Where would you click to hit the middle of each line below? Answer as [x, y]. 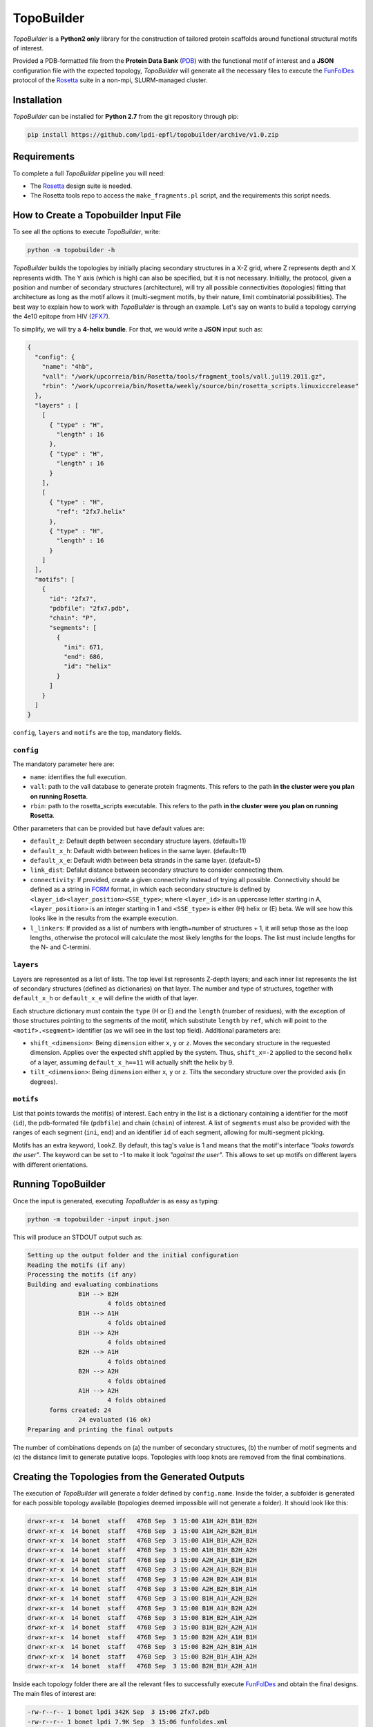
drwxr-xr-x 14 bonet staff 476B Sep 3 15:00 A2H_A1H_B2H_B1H [142, 1569]
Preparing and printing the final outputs [100, 1429]
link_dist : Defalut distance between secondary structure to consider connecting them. [157, 870]
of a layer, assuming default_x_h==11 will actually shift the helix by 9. [132, 1062]
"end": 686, [84, 657]
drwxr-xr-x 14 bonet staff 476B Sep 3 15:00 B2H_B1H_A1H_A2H [142, 1657]
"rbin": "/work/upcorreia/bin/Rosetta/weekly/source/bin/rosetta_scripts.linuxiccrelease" [200, 386]
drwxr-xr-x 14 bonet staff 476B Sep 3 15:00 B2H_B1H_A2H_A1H [142, 1666]
